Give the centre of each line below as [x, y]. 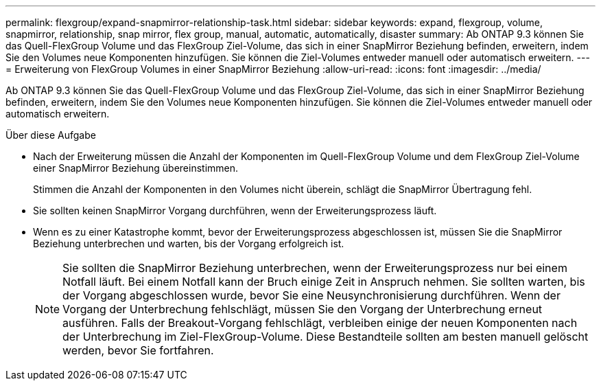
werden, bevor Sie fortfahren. [138, 350]
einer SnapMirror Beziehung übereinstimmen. [136, 168]
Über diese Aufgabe [51, 135]
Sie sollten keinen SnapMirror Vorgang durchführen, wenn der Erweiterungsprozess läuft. [235, 211]
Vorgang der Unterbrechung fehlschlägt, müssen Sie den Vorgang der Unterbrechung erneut [303, 309]
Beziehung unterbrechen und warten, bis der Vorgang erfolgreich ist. [189, 243]
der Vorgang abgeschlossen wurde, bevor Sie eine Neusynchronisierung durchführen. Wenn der [311, 295]
